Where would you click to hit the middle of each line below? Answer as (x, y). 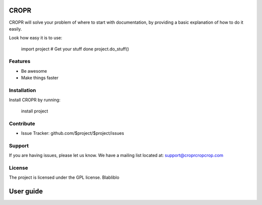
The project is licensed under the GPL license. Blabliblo (64, 177)
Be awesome (34, 71)
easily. (15, 29)
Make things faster (40, 78)
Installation (23, 90)
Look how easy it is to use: (36, 38)
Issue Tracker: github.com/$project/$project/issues (73, 133)
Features (20, 62)
